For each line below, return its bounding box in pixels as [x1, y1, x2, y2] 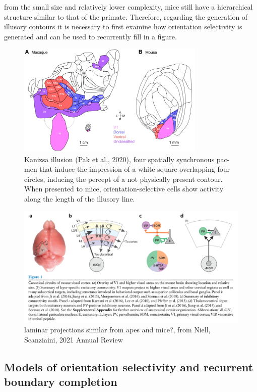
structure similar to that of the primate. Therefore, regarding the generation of [4, 11, 248, 22]
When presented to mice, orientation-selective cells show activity [24, 183, 224, 194]
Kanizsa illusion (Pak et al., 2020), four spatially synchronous [24, 154, 215, 164]
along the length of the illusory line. [24, 193, 135, 204]
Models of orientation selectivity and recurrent [4, 359, 253, 374]
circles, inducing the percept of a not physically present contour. [24, 173, 223, 184]
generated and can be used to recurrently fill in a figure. [4, 31, 177, 41]
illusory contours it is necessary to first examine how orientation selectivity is [4, 21, 242, 32]
